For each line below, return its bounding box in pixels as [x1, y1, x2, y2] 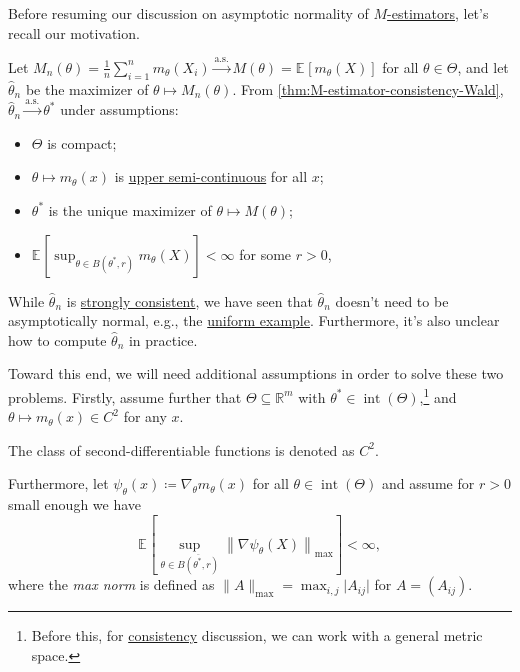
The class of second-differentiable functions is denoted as [8, 439, 355, 460]
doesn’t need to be [335, 290, 449, 311]
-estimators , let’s [387, 3, 489, 23]
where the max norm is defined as [8, 574, 215, 595]
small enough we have [8, 494, 142, 515]
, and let [457, 56, 509, 77]
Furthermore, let [8, 473, 109, 494]
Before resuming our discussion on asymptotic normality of [8, 3, 369, 23]
